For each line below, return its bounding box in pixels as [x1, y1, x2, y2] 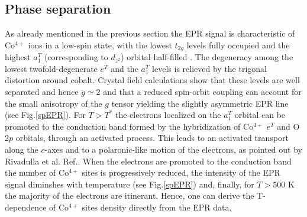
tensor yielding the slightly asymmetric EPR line [111, 97, 289, 109]
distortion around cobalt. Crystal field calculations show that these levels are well [5, 74, 300, 86]
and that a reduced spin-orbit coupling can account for [103, 86, 302, 98]
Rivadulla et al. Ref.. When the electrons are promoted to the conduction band [5, 154, 292, 167]
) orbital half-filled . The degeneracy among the [121, 51, 293, 63]
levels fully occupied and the [186, 38, 290, 51]
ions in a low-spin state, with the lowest [28, 38, 172, 51]
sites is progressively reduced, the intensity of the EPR [82, 166, 280, 179]
